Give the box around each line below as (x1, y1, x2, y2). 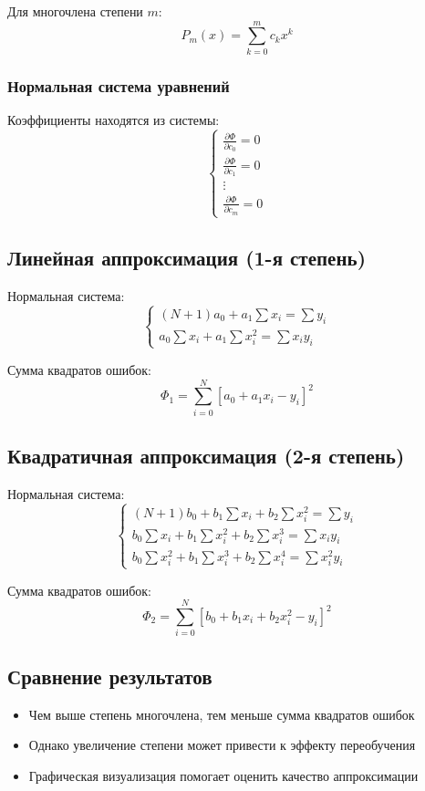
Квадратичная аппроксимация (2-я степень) (7, 442, 405, 470)
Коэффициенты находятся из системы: (7, 109, 220, 129)
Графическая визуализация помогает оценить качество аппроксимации (28, 765, 419, 785)
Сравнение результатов (7, 661, 212, 690)
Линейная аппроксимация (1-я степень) (7, 244, 367, 272)
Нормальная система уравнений (7, 74, 230, 97)
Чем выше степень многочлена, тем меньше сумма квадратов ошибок (28, 704, 415, 723)
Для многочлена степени (7, 2, 143, 20)
